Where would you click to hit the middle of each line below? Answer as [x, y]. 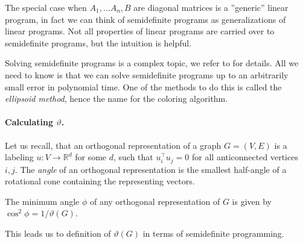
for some [91, 157]
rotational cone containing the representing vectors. [100, 181]
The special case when [46, 7]
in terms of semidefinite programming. [213, 233]
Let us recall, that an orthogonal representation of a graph [113, 145]
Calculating [29, 122]
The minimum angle [42, 201]
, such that [133, 157]
